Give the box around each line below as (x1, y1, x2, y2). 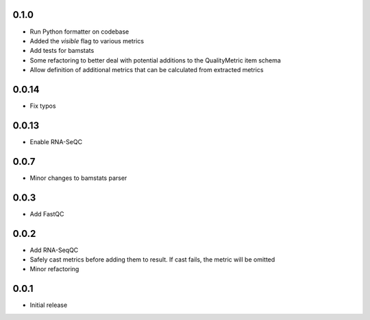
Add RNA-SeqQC (29, 246, 79, 254)
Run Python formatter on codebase (29, 27, 129, 36)
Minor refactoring (29, 265, 79, 273)
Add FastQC (29, 209, 64, 218)
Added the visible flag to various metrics (29, 36, 144, 45)
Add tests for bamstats (29, 47, 95, 55)
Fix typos (29, 102, 56, 110)
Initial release (29, 301, 68, 309)
